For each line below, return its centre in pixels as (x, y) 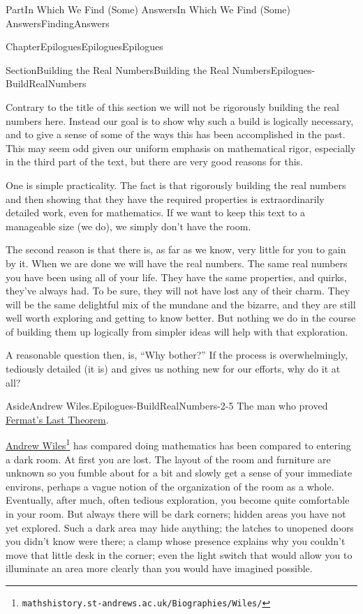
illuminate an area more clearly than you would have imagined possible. (159, 568)
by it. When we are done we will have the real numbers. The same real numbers (177, 263)
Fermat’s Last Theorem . (57, 419)
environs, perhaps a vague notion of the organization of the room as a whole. (170, 486)
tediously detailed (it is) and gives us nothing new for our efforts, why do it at (173, 369)
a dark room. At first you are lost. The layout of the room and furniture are (168, 459)
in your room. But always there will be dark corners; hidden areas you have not (176, 514)
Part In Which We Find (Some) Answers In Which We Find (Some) (148, 9)
